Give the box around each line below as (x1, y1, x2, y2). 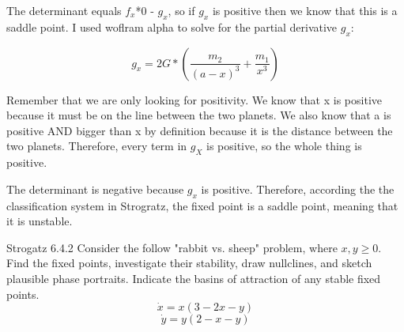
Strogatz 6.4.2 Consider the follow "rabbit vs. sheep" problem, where (6, 239, 338, 255)
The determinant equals (6, 2, 122, 18)
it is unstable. (6, 213, 73, 229)
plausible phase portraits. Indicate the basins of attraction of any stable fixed (6, 270, 381, 286)
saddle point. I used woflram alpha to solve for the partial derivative (6, 18, 338, 35)
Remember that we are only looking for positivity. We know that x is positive (6, 91, 382, 108)
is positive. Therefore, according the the (201, 180, 395, 197)
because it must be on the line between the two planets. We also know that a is (6, 107, 391, 123)
